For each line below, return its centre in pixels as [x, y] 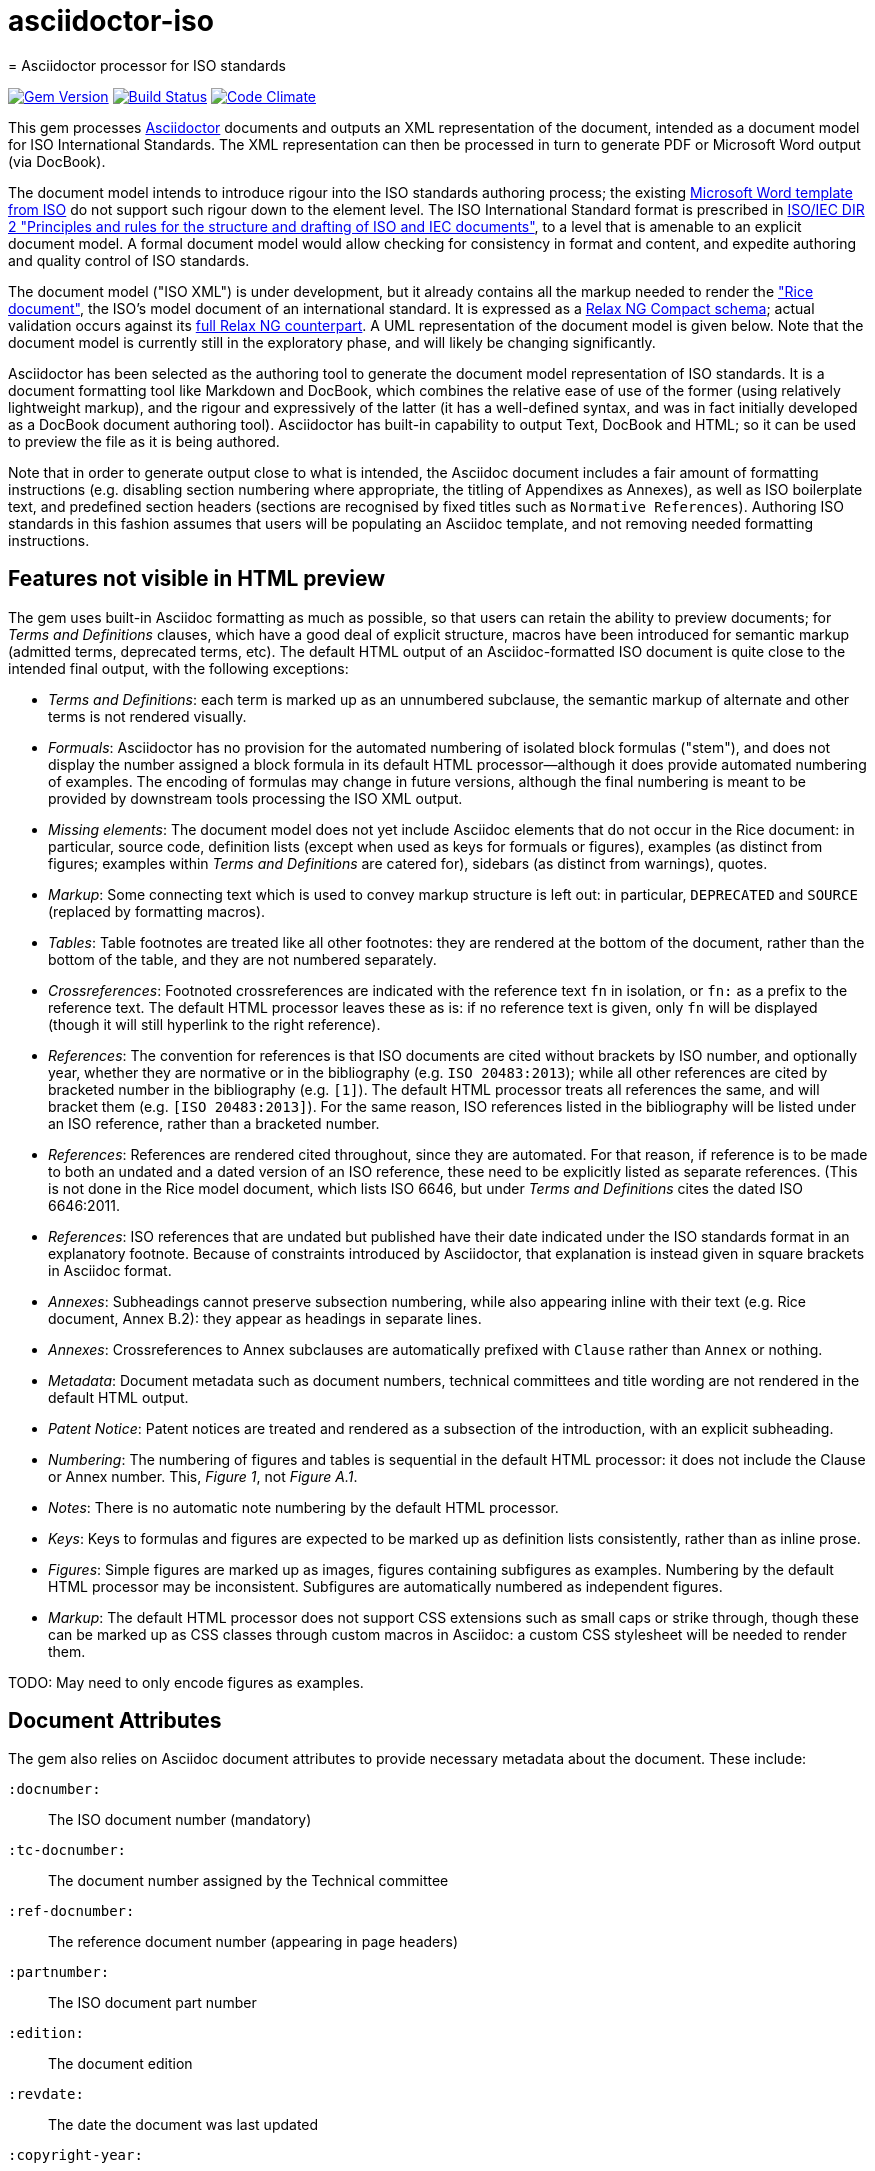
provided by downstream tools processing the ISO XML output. [255, 798]
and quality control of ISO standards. [129, 260]
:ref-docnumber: [71, 1911]
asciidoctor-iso [111, 21]
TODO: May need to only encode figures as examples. [186, 1682]
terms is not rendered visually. [147, 716]
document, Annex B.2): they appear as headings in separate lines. [265, 1318]
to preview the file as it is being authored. [144, 441]
